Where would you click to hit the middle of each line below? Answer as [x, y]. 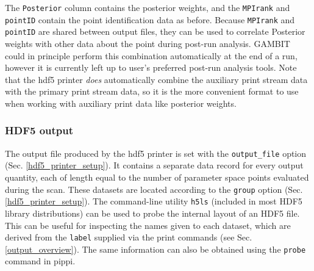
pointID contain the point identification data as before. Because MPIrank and [150, 19]
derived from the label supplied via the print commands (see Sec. [129, 237]
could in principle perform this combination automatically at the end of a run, [151, 55]
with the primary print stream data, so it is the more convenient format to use [152, 91]
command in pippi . [40, 261]
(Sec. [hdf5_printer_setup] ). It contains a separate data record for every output [154, 165]
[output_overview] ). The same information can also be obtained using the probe [155, 249]
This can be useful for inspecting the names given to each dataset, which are [148, 225]
